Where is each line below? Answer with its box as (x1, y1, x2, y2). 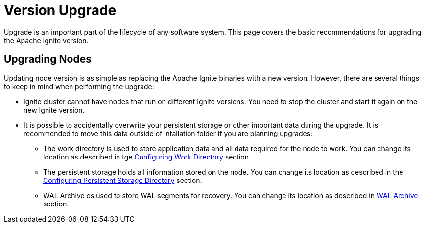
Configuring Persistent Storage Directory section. (43, 176, 202, 184)
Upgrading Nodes (4, 53, 92, 66)
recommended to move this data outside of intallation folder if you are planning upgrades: (24, 129, 313, 137)
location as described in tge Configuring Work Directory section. (43, 152, 251, 161)
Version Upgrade (4, 2, 117, 19)
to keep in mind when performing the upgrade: (4, 82, 154, 91)
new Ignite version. (24, 105, 85, 114)
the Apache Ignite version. (4, 36, 89, 45)
